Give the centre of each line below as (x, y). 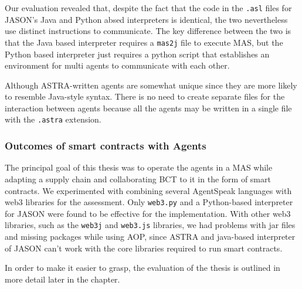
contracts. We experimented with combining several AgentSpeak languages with (148, 190)
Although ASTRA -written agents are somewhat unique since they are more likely (151, 85)
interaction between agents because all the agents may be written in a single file (148, 108)
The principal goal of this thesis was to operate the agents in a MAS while (139, 167)
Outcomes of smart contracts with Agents (106, 146)
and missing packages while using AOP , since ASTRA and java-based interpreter (150, 237)
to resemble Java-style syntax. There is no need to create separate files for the (145, 96)
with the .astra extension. (53, 119)
